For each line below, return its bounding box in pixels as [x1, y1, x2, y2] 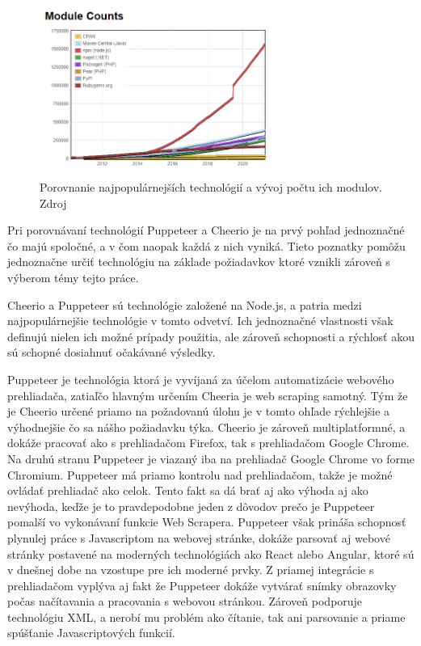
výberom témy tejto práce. [7, 269, 139, 285]
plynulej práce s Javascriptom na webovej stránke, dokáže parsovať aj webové [7, 529, 390, 546]
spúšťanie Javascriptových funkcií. [7, 624, 175, 641]
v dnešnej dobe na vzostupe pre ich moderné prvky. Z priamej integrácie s [7, 561, 374, 578]
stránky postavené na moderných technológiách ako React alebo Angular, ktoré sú [7, 545, 415, 562]
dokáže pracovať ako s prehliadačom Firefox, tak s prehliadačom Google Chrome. [7, 434, 410, 451]
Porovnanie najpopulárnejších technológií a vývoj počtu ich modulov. [40, 179, 382, 196]
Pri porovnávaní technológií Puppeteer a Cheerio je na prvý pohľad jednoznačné [7, 222, 405, 239]
